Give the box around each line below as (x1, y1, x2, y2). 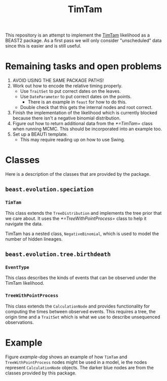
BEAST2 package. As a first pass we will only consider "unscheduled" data (5, 37, 162, 44)
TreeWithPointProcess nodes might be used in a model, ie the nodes (5, 359, 147, 365)
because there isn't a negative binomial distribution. (12, 115, 121, 121)
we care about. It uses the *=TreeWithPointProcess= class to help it (5, 215, 147, 221)
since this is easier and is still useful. (5, 43, 81, 49)
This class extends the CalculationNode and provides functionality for (5, 303, 150, 309)
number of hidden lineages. (5, 236, 63, 242)
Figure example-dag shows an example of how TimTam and (5, 354, 128, 360)
